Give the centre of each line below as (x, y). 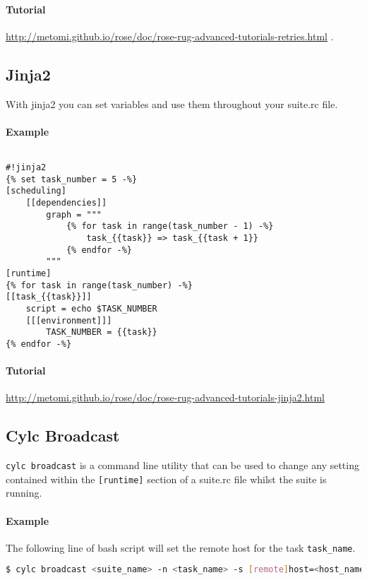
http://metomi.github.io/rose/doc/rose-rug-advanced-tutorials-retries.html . (170, 36)
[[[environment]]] (69, 320)
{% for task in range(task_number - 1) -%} (170, 226)
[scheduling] (36, 191)
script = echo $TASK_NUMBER (91, 308)
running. (24, 493)
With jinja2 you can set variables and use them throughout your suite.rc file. (172, 103)
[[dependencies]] (66, 202)
